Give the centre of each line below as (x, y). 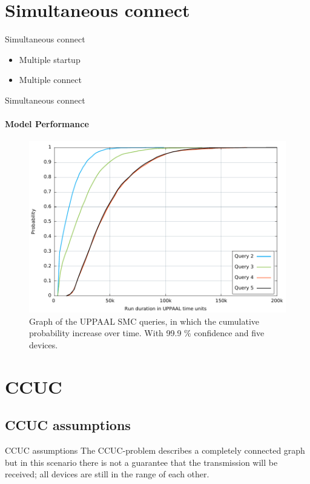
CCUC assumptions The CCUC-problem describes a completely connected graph (155, 450)
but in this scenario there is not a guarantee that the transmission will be (141, 462)
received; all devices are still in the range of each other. (107, 474)
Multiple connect (50, 80)
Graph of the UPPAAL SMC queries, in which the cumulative (144, 321)
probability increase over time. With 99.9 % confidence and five (147, 333)
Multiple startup (50, 59)
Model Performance (47, 124)
